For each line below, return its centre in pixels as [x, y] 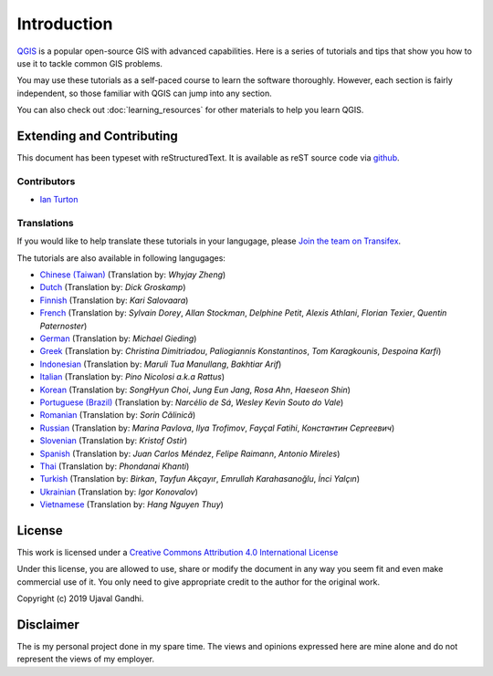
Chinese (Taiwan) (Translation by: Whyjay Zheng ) [133, 275]
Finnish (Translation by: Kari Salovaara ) [114, 300]
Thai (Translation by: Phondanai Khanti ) [115, 466]
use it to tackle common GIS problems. [90, 63]
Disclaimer [48, 624]
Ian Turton [59, 200]
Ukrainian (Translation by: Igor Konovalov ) [119, 492]
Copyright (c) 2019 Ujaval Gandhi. [80, 598]
